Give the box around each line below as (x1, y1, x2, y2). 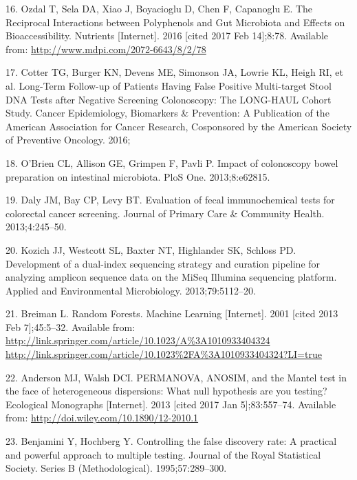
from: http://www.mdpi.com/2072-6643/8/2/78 (6, 41, 206, 56)
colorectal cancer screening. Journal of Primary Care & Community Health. (6, 206, 325, 220)
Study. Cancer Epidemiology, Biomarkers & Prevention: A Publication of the (6, 106, 329, 120)
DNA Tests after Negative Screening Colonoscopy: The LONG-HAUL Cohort (6, 92, 332, 106)
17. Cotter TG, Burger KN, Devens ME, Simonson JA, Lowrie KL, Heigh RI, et (6, 65, 343, 79)
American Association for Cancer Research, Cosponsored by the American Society (6, 119, 352, 133)
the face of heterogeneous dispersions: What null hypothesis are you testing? (6, 383, 327, 398)
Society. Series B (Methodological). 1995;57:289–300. (6, 461, 227, 475)
